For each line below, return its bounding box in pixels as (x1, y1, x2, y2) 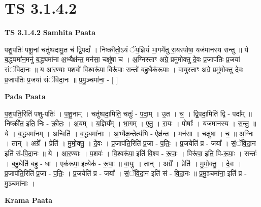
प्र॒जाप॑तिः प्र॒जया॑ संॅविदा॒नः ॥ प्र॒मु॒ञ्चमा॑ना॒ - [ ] (5, 74, 118, 84)
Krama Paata (5, 195, 52, 205)
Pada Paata (5, 91, 46, 102)
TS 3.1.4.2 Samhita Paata (5, 27, 96, 38)
